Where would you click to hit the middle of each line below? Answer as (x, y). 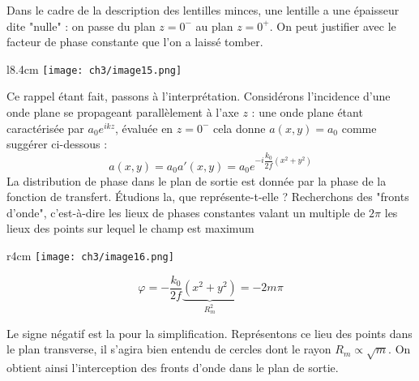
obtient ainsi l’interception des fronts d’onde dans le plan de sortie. (173, 367)
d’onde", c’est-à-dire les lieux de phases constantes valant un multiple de (186, 212)
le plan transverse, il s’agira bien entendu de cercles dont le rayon (169, 349)
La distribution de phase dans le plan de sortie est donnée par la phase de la (197, 180)
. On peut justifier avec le (333, 26)
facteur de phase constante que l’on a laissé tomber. (135, 42)
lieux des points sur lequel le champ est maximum (130, 228)
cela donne (239, 128)
